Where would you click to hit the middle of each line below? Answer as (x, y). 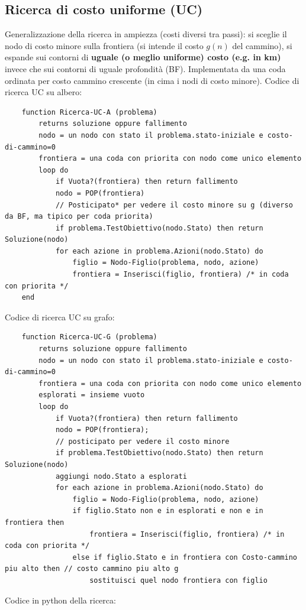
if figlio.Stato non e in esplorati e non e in (168, 511)
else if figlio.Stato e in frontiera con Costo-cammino (185, 557)
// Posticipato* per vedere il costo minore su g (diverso (174, 205)
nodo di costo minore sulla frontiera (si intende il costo (104, 45)
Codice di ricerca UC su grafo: (60, 317)
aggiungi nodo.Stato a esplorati (121, 476)
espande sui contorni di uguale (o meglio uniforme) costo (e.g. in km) (143, 57)
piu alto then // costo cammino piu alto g (92, 569)
